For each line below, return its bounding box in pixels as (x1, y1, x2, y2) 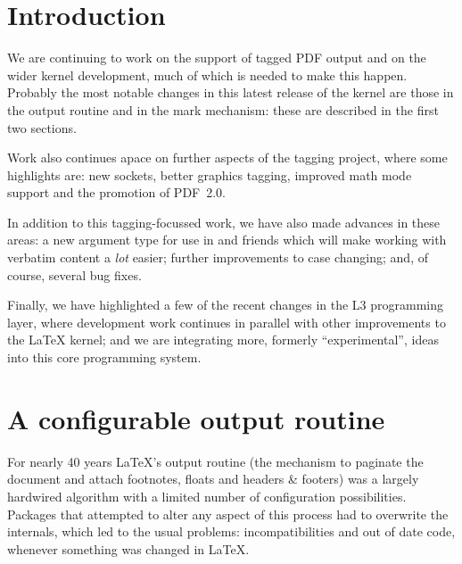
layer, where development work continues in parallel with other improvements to (7, 312, 446, 331)
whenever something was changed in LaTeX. (7, 539, 250, 558)
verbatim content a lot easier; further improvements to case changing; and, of (7, 248, 428, 267)
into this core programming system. (7, 348, 202, 367)
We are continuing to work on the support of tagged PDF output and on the (7, 48, 426, 67)
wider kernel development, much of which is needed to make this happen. (7, 65, 408, 84)
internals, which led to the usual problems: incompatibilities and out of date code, (7, 522, 456, 541)
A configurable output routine (7, 400, 385, 436)
